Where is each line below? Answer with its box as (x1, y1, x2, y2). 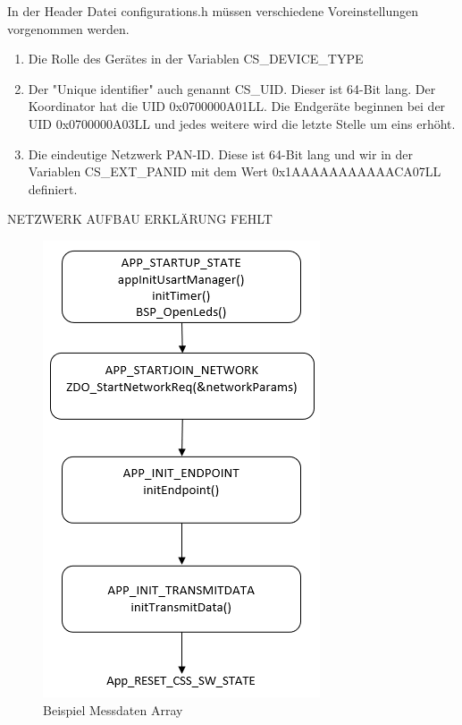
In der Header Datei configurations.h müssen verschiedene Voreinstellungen (7, 2, 419, 20)
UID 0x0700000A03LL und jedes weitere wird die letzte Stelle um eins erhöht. (28, 114, 456, 132)
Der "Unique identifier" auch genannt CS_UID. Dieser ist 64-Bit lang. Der (28, 79, 436, 98)
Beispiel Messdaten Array (43, 700, 183, 719)
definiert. (28, 179, 78, 198)
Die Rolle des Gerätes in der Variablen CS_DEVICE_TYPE (28, 49, 364, 68)
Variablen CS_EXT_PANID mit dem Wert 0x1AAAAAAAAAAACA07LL (28, 162, 441, 181)
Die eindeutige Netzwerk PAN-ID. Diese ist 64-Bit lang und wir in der (28, 144, 413, 163)
